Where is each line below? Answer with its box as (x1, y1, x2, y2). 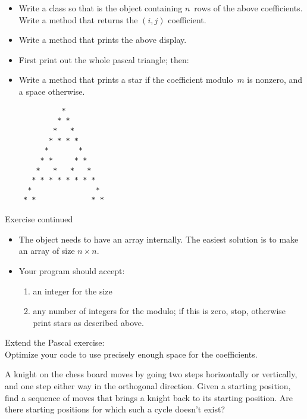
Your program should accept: (18, 264, 125, 277)
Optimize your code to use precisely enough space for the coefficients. (5, 347, 258, 360)
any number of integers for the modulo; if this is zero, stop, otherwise (33, 305, 286, 317)
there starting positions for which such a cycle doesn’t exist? (5, 403, 225, 415)
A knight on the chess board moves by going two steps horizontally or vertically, (5, 368, 297, 380)
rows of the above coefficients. (194, 2, 303, 14)
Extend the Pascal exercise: (5, 336, 105, 349)
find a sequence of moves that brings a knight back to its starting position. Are (5, 391, 293, 404)
